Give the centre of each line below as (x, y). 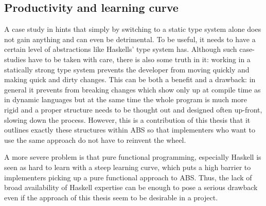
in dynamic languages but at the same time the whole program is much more (126, 99)
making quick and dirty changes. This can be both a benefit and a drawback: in (130, 79)
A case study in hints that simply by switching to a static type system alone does (133, 29)
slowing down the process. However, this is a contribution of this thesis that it (127, 119)
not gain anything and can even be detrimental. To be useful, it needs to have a (130, 39)
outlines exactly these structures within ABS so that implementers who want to (130, 130)
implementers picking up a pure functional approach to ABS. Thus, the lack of (128, 177)
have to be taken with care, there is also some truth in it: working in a (139, 59)
